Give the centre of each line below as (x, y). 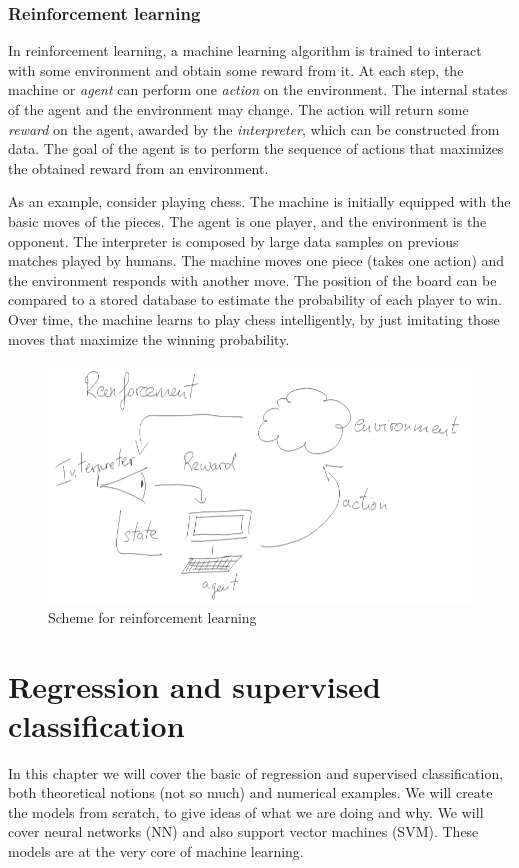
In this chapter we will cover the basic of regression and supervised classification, (256, 772)
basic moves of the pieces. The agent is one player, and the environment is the (247, 220)
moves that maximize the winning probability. (149, 338)
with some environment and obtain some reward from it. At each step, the (236, 69)
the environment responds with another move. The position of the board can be (252, 279)
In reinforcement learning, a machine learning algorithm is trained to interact (245, 50)
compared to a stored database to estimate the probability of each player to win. (255, 299)
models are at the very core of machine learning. (156, 851)
